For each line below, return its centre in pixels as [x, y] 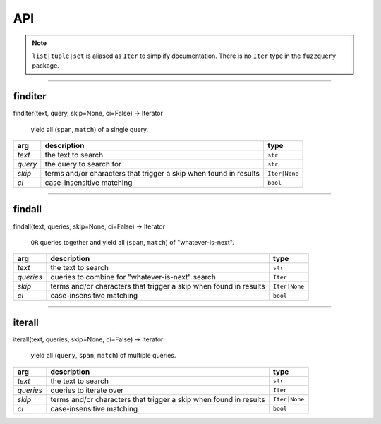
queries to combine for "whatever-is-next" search [133, 277]
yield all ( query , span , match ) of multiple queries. [103, 356]
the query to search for [83, 164]
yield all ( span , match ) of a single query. [90, 129]
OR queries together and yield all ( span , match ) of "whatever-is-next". [132, 242]
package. [46, 66]
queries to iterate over [87, 390]
